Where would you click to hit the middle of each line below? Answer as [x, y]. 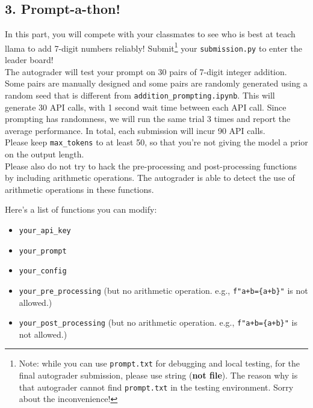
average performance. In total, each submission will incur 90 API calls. [135, 130]
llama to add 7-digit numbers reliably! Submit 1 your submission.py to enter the [153, 47]
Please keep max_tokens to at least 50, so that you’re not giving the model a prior [156, 142]
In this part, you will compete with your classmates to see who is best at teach [150, 34]
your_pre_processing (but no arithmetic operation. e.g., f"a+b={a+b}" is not [163, 290]
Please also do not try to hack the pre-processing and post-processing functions [151, 166]
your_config [43, 271]
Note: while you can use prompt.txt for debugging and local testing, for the [159, 363]
